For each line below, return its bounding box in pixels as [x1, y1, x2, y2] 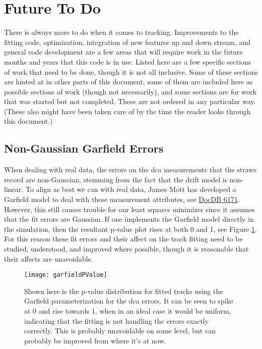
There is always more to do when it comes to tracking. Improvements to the [4, 27, 239, 37]
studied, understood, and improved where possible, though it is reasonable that [4, 243, 249, 254]
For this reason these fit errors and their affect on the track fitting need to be [4, 233, 243, 244]
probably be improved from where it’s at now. [24, 335, 166, 345]
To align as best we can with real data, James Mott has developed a [25, 184, 236, 194]
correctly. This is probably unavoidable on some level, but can [24, 325, 216, 336]
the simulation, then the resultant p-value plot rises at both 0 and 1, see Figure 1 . [4, 223, 257, 234]
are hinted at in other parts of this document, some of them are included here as [4, 76, 253, 87]
